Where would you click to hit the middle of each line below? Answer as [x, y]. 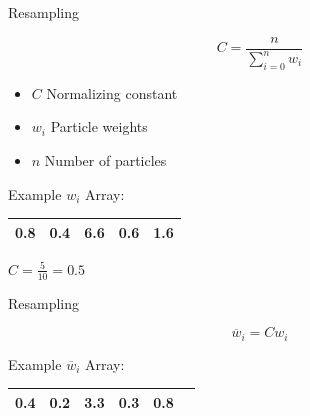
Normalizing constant [112, 92]
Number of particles [105, 159]
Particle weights [99, 126]
